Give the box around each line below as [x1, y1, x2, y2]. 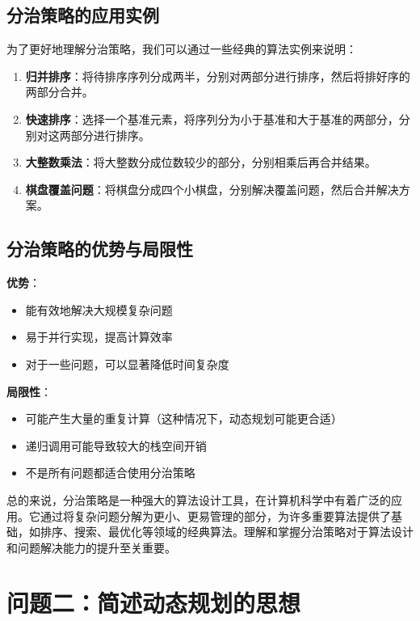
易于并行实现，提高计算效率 [25, 328, 173, 345]
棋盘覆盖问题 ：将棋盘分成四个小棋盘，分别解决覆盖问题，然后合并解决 [25, 180, 399, 197]
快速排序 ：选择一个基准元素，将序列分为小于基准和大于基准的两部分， [25, 110, 399, 127]
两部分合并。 [25, 83, 94, 100]
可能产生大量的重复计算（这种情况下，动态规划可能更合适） [25, 410, 342, 427]
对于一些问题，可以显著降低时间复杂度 [25, 355, 229, 372]
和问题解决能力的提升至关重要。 [6, 539, 176, 556]
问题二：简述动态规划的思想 [6, 586, 301, 619]
